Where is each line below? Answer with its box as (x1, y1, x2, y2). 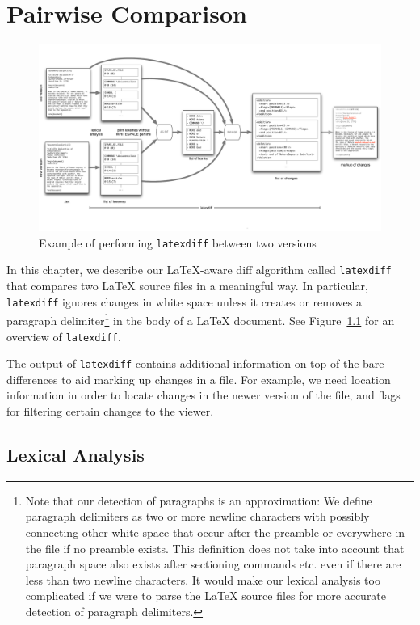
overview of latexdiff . (6, 327, 121, 344)
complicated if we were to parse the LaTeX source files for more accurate (25, 587, 387, 604)
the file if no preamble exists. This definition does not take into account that (25, 539, 405, 556)
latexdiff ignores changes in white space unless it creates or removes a (6, 293, 362, 310)
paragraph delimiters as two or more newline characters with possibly (25, 508, 370, 525)
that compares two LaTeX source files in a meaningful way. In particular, (6, 277, 368, 294)
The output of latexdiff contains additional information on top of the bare (6, 355, 384, 372)
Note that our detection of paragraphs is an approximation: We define (25, 492, 372, 509)
